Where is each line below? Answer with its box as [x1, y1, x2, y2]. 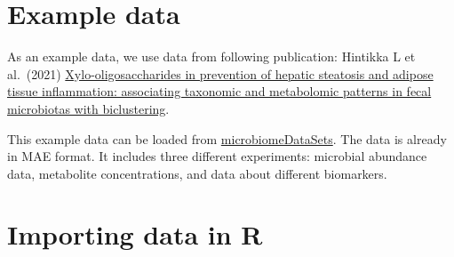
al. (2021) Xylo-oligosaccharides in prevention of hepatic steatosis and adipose [7, 64, 434, 83]
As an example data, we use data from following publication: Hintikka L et [7, 47, 416, 66]
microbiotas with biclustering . [7, 99, 170, 117]
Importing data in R [7, 216, 263, 253]
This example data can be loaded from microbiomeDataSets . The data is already [7, 129, 447, 148]
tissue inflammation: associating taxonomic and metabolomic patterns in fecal [7, 82, 432, 100]
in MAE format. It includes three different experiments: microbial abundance [7, 147, 427, 165]
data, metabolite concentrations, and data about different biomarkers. [7, 164, 387, 182]
